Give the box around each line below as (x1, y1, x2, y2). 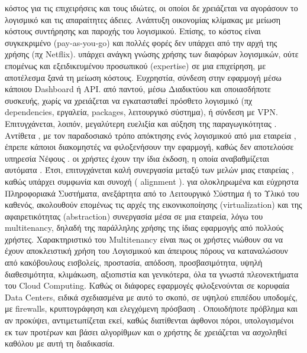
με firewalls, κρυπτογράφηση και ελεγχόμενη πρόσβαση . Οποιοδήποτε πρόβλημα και (5, 302, 298, 315)
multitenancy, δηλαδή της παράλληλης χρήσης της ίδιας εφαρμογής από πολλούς (5, 221, 284, 234)
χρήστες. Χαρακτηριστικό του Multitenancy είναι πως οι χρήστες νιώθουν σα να (5, 233, 283, 245)
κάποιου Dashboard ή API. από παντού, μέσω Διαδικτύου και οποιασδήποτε (5, 83, 271, 95)
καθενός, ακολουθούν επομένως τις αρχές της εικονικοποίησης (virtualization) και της (5, 198, 302, 211)
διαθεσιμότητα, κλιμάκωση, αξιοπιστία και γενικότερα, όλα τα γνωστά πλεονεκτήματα (5, 267, 299, 280)
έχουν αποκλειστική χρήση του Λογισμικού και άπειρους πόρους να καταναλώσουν (5, 244, 288, 257)
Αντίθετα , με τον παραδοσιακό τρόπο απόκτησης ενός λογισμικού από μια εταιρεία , (5, 129, 296, 141)
